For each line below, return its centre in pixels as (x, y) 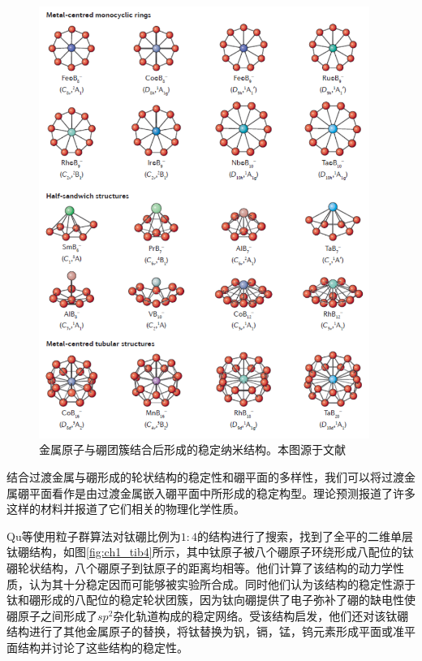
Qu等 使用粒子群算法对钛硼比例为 (94, 536)
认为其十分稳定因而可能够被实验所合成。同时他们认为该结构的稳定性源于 (222, 583)
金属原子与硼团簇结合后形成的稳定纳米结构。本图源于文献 (192, 449)
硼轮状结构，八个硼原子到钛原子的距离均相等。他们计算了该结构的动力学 (200, 568)
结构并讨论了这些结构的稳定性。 (103, 648)
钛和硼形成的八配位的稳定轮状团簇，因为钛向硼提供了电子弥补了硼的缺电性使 (211, 600)
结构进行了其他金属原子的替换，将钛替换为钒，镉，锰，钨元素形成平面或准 (205, 631)
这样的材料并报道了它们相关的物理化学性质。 (126, 509)
